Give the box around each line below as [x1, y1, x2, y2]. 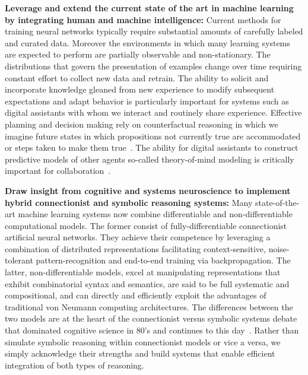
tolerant [5, 254, 33, 266]
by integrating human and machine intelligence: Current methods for [5, 13, 281, 26]
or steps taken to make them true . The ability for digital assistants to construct [5, 141, 299, 154]
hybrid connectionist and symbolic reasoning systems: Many [5, 196, 253, 208]
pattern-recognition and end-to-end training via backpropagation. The [36, 254, 291, 266]
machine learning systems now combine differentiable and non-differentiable [18, 208, 293, 220]
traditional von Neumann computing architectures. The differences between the [5, 300, 293, 313]
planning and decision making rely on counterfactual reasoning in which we [5, 117, 278, 130]
